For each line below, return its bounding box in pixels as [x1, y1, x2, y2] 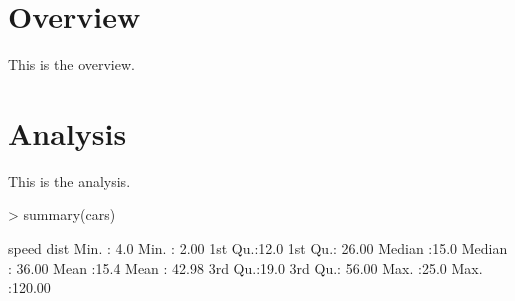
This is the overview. [8, 54, 135, 75]
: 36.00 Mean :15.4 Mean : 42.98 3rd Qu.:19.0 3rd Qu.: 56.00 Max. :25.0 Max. [8, 257, 483, 278]
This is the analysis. [8, 170, 131, 191]
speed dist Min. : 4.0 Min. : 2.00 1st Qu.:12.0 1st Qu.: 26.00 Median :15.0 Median [8, 238, 508, 259]
